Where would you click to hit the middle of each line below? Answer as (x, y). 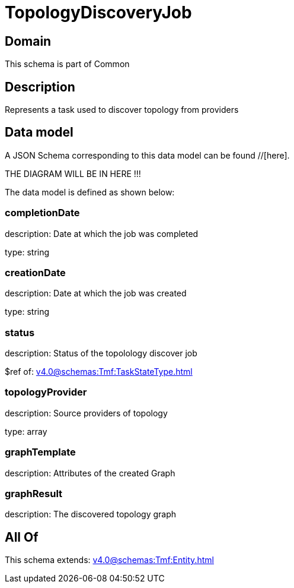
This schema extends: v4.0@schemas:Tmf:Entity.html (109, 560)
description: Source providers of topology (86, 413)
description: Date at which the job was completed (102, 233)
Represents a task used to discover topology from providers (122, 110)
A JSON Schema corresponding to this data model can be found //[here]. (147, 155)
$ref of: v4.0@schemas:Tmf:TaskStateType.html (99, 372)
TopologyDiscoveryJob (98, 12)
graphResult (34, 493)
